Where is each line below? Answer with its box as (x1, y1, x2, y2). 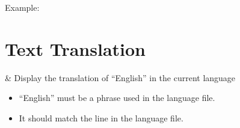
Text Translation (5, 36, 146, 61)
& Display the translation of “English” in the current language (5, 71, 236, 84)
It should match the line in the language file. (19, 111, 183, 124)
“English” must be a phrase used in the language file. (19, 91, 215, 104)
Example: (5, 1, 40, 13)
